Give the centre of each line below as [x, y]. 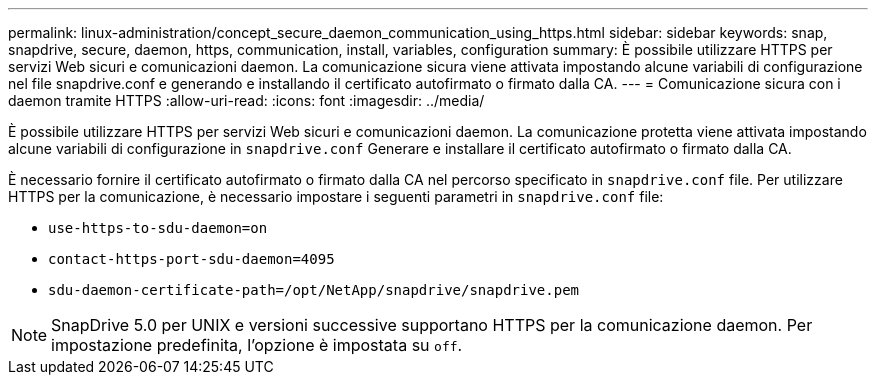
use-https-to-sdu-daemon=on [158, 228]
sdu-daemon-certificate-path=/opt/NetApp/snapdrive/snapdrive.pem [314, 290]
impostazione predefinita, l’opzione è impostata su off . [257, 345]
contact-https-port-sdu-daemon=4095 [191, 259]
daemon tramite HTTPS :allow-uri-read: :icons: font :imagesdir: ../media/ [246, 100]
